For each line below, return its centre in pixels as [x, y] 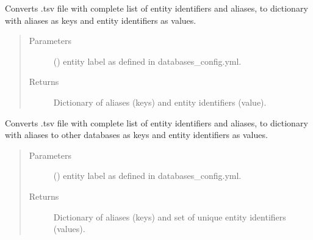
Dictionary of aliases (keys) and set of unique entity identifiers [170, 216]
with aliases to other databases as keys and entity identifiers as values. [136, 135]
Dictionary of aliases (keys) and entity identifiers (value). [160, 102]
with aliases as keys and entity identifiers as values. [101, 20]
